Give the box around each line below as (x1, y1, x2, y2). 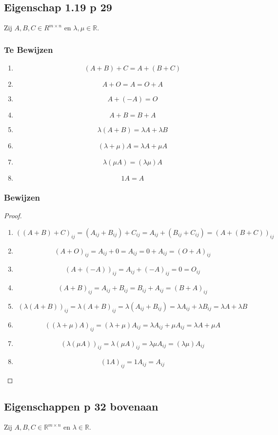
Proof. (4, 210, 22, 221)
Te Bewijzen (4, 43, 53, 55)
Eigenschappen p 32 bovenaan (4, 399, 159, 414)
